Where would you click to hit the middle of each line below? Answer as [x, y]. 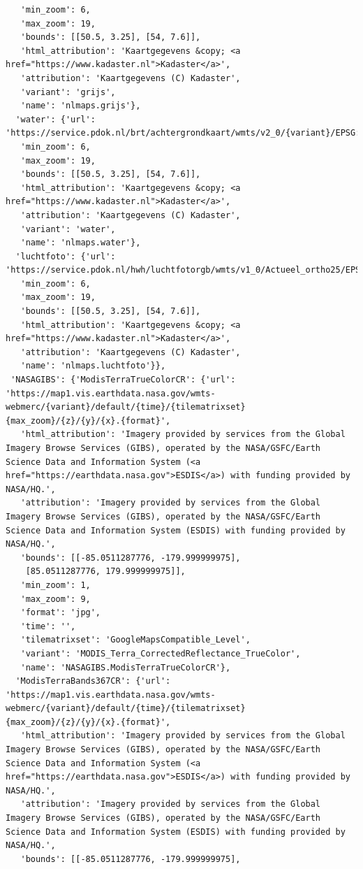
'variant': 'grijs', [68, 92]
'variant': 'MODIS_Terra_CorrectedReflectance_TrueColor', [161, 653]
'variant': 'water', [68, 229]
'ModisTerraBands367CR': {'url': [93, 681]
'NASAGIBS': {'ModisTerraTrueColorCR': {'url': [123, 380]
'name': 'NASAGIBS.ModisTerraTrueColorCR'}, [126, 667]
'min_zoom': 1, [55, 585]
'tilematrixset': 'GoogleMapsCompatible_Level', [135, 640]
